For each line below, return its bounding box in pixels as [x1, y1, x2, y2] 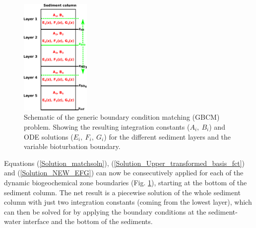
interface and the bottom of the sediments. [23, 216, 153, 227]
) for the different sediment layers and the [104, 131, 231, 142]
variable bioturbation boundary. [24, 141, 121, 152]
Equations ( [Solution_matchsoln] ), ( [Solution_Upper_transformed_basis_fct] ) [4, 157, 245, 168]
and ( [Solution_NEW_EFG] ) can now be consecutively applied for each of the [4, 167, 244, 178]
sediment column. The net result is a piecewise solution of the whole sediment [4, 187, 241, 197]
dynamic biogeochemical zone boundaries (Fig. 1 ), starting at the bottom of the [4, 177, 247, 187]
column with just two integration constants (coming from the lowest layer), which [4, 197, 252, 207]
